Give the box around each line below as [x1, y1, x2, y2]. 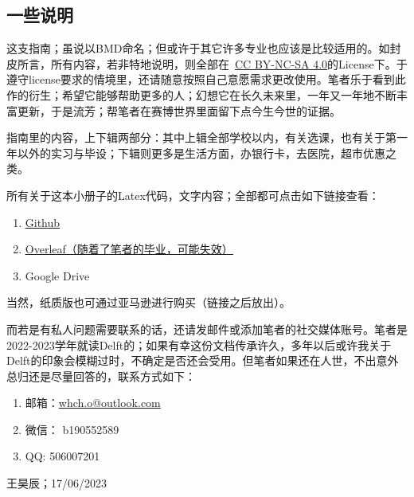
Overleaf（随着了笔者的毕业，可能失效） [25, 241, 233, 257]
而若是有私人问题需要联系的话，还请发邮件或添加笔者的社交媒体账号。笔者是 [6, 320, 408, 337]
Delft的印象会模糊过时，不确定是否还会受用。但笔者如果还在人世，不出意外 [6, 352, 399, 369]
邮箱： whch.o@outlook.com [25, 394, 161, 411]
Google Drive [25, 267, 90, 284]
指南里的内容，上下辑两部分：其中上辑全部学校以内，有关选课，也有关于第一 [6, 129, 408, 146]
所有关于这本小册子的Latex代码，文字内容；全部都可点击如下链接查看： [6, 186, 380, 203]
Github [25, 213, 61, 230]
